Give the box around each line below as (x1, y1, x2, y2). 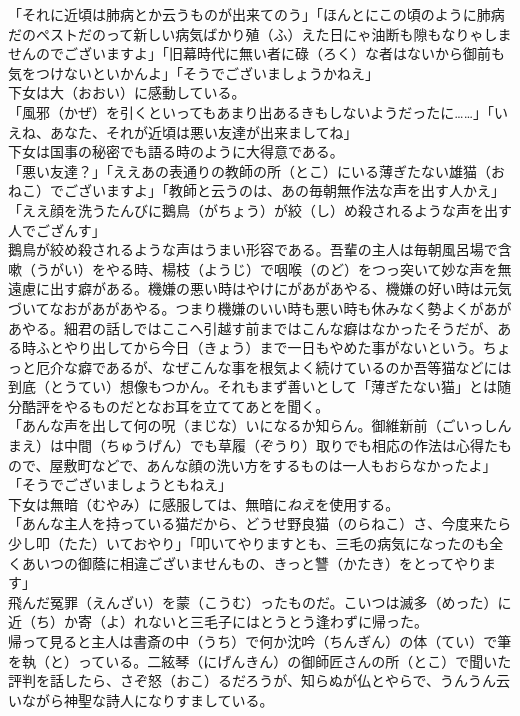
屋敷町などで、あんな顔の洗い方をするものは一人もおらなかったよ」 (49, 454, 497, 475)
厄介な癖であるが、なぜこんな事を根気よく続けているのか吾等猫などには (35, 356, 512, 377)
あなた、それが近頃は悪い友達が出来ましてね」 (49, 121, 358, 142)
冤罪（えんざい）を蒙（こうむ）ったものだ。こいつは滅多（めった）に (49, 591, 512, 612)
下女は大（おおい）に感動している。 (8, 82, 246, 103)
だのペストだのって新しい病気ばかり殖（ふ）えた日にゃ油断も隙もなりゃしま (8, 23, 512, 44)
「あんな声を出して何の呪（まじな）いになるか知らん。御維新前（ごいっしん (8, 415, 512, 436)
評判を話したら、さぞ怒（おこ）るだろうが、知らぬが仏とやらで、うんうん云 (8, 670, 510, 691)
